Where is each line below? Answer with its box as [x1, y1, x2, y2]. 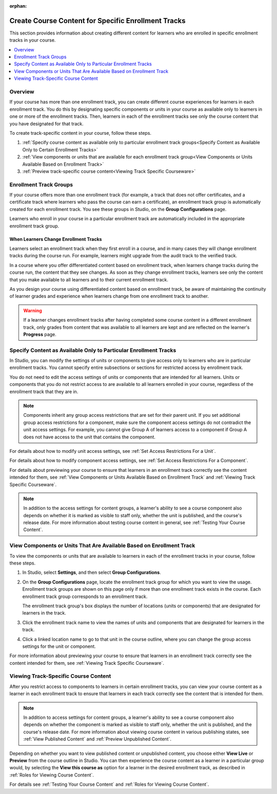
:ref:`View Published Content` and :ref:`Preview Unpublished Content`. [23, 736, 172, 742]
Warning [23, 307, 42, 313]
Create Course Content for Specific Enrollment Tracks [9, 16, 186, 25]
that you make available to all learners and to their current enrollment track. [9, 276, 169, 283]
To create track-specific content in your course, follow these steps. [9, 130, 151, 136]
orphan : [9, 3, 27, 9]
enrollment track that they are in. [9, 389, 78, 395]
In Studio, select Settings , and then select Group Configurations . [22, 569, 161, 576]
